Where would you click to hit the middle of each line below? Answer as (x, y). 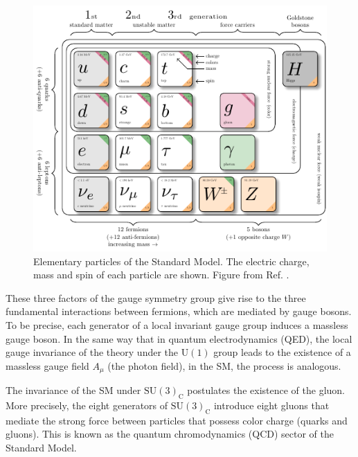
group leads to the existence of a (282, 352)
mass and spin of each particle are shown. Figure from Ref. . (161, 275)
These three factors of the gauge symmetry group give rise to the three (156, 297)
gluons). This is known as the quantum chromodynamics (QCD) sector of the (170, 434)
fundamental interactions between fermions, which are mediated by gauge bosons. (179, 311)
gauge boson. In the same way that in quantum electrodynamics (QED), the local (179, 338)
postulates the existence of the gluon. (266, 390)
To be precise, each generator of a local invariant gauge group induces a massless (177, 325)
